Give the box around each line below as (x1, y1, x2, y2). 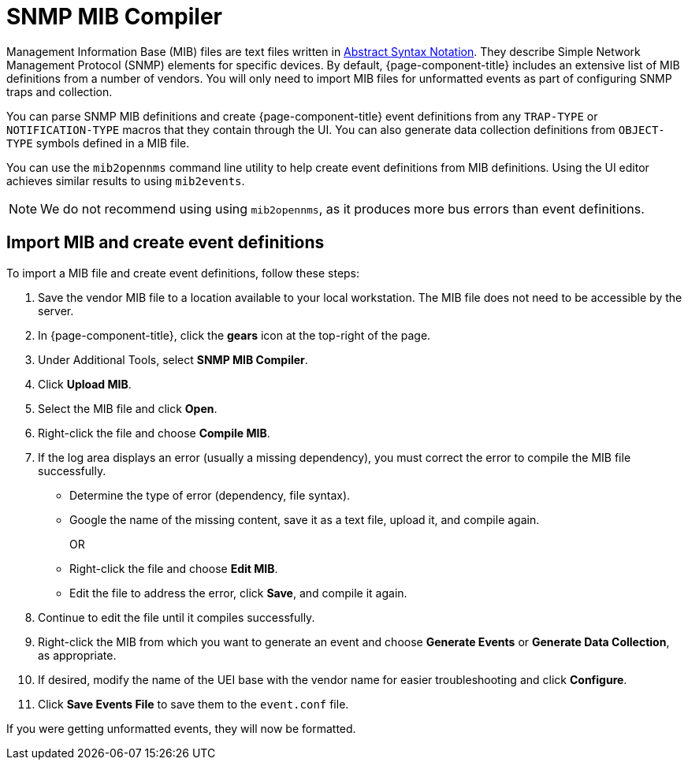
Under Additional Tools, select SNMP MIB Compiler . (38, 352, 308, 366)
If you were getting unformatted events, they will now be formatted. (6, 721, 356, 735)
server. (38, 303, 74, 318)
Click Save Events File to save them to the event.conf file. (38, 697, 349, 711)
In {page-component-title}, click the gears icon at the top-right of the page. (38, 328, 431, 342)
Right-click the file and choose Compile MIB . (38, 426, 270, 440)
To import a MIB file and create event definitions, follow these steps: (6, 266, 360, 280)
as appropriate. (38, 648, 117, 662)
